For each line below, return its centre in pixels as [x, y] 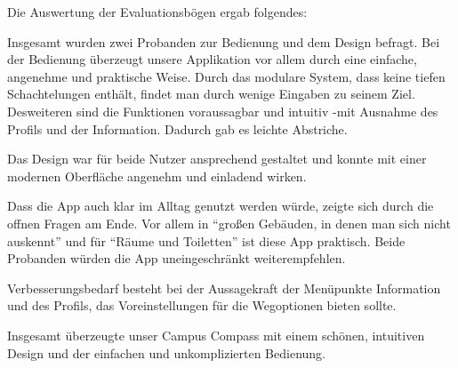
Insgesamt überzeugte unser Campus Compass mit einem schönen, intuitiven [216, 335]
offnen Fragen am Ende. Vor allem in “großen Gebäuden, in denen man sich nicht [229, 223]
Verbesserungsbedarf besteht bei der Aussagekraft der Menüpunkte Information [224, 288]
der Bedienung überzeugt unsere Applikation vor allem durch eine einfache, [212, 59]
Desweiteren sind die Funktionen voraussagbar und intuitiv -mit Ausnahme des [223, 111]
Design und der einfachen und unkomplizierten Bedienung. [166, 352]
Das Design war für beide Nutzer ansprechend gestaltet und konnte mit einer [217, 159]
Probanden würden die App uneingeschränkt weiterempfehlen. [177, 258]
